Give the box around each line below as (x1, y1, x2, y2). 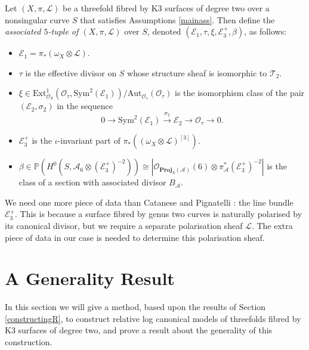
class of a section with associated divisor (18, 176, 166, 188)
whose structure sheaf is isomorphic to (127, 66, 267, 79)
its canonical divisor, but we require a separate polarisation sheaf (5, 219, 243, 231)
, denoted (147, 25, 181, 38)
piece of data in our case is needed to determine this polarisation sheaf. (5, 231, 265, 243)
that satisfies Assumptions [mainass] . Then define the (80, 13, 275, 26)
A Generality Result (5, 266, 175, 290)
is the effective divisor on (25, 66, 117, 79)
